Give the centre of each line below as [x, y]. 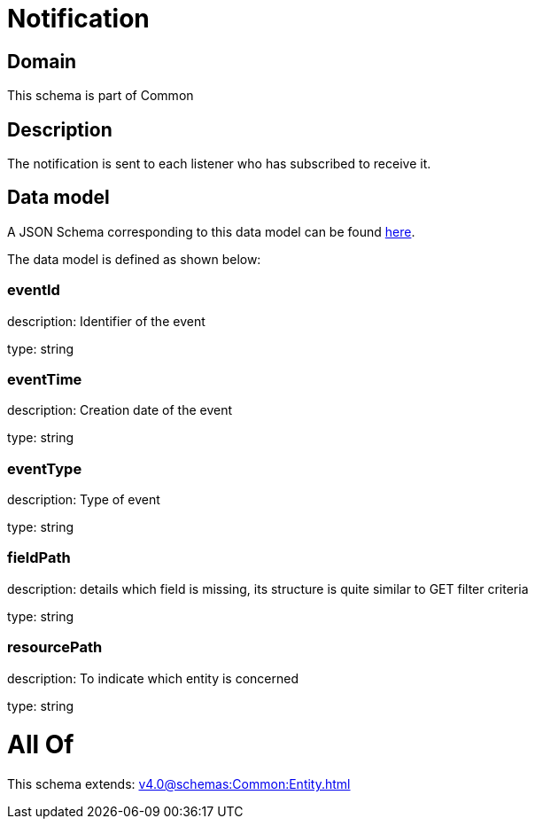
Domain [42, 61]
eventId [34, 290]
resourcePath [55, 647]
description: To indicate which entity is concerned [153, 678]
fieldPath [39, 558]
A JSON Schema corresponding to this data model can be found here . [211, 231]
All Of [41, 745]
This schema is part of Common [101, 96]
